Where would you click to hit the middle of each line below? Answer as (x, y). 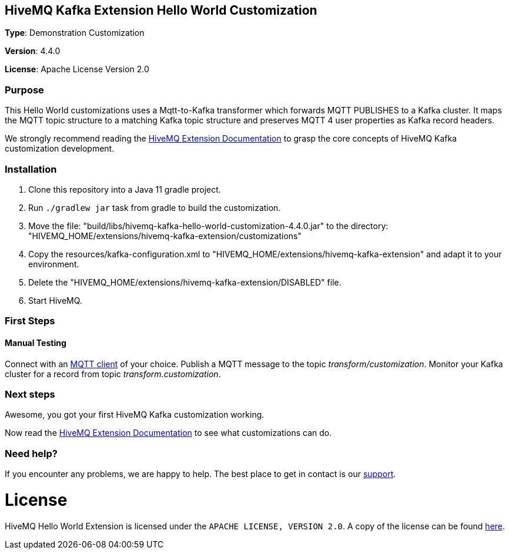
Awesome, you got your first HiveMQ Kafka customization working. (135, 415)
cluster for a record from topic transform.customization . (113, 374)
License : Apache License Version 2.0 (77, 69)
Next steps (30, 394)
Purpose (24, 90)
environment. (54, 264)
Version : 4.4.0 (33, 51)
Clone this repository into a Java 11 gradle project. (125, 189)
